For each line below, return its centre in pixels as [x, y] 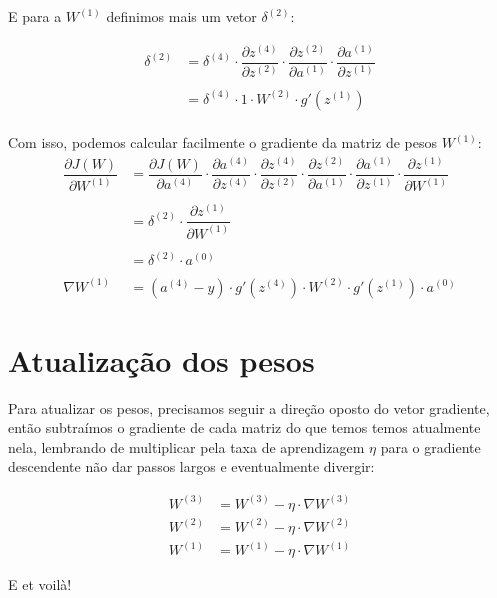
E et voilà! [40, 584]
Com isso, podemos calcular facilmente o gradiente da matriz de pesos [223, 142]
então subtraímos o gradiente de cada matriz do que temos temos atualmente [244, 427]
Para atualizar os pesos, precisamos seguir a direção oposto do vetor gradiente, [249, 407]
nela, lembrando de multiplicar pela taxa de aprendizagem [186, 446]
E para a [35, 16]
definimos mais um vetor [181, 16]
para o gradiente [430, 446]
